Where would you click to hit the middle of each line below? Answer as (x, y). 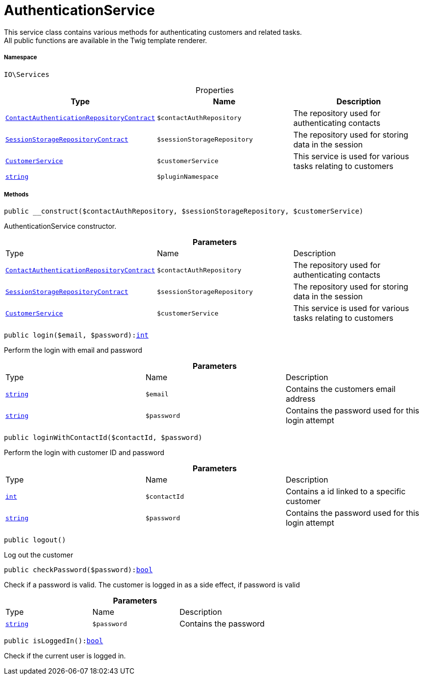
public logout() (35, 540)
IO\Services (27, 74)
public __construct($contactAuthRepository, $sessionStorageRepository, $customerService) (184, 211)
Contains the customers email (340, 389)
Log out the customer (39, 555)
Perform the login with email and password (73, 350)
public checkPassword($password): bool (78, 570)
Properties (215, 90)
